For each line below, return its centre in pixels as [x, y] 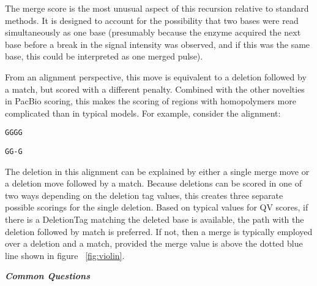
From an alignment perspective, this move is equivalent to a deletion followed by [156, 76]
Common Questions [47, 276]
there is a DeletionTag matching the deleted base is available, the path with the [155, 219]
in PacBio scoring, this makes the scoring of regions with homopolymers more [151, 101]
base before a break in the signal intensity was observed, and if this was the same [158, 44]
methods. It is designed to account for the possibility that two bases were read [152, 20]
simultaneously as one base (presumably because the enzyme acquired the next [153, 32]
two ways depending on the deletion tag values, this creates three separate [144, 195]
